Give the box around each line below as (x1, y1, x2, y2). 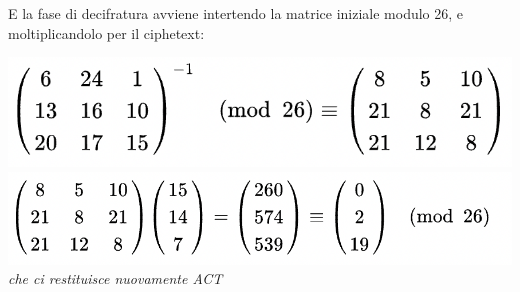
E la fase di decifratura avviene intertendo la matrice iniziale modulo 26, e (8, 3, 464, 23)
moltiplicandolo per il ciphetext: (8, 22, 205, 43)
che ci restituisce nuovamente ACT (8, 268, 223, 289)
